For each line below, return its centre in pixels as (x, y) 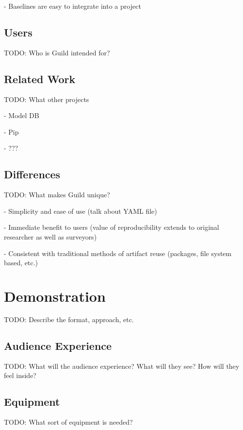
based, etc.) (21, 263)
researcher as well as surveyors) (50, 236)
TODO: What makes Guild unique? (57, 195)
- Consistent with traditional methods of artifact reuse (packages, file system (118, 253)
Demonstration (55, 296)
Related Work (40, 78)
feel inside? (20, 375)
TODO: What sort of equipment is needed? (68, 422)
